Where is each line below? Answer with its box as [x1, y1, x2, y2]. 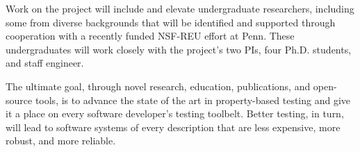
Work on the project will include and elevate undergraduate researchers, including [6, 1, 354, 15]
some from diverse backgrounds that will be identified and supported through [6, 15, 336, 29]
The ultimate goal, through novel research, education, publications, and [6, 78, 311, 93]
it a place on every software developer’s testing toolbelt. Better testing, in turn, [6, 106, 344, 121]
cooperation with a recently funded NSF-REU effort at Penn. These [6, 28, 295, 43]
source [6, 92, 33, 107]
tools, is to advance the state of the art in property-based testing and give [35, 92, 351, 107]
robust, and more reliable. [6, 133, 116, 148]
